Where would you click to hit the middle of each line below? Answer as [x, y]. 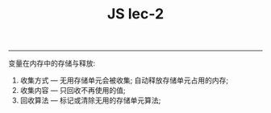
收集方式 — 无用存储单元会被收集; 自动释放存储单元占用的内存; [124, 80]
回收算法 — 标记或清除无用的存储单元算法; [90, 100]
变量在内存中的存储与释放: [52, 63]
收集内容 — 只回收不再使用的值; [73, 91]
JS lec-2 [135, 14]
